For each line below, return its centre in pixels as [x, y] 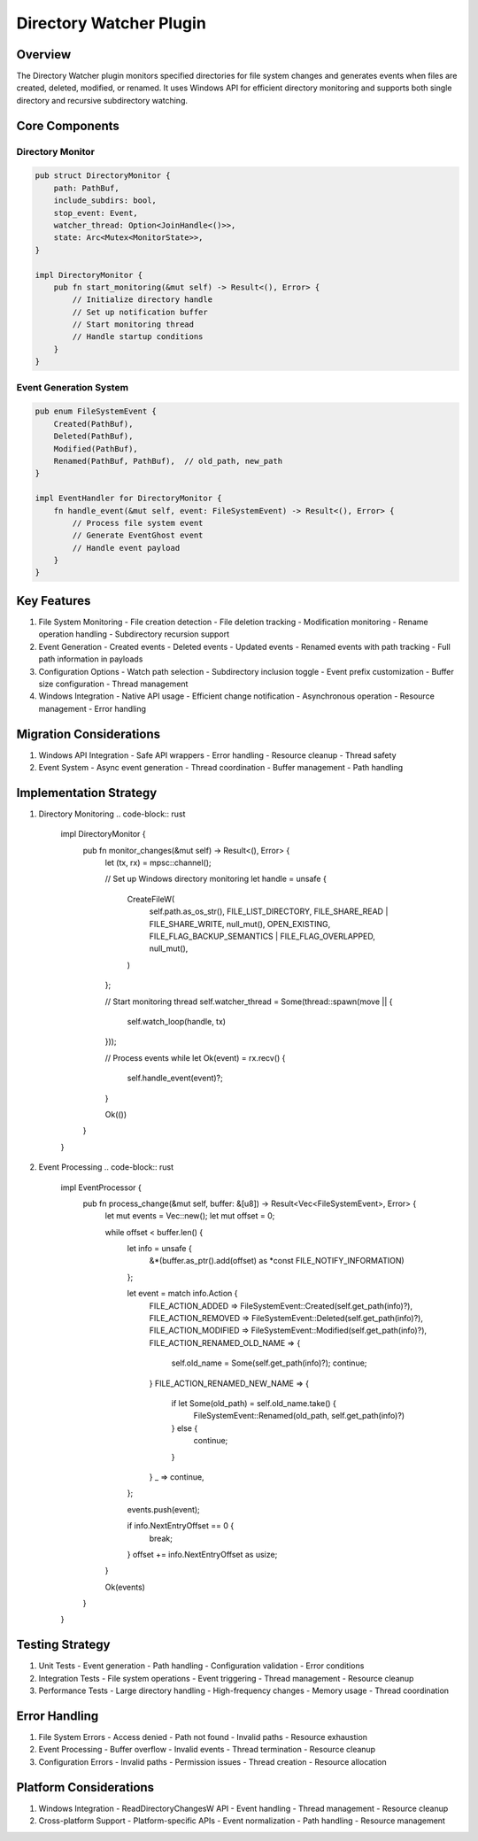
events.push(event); [164, 1509]
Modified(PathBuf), [96, 449]
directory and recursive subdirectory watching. [102, 100]
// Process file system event [138, 523]
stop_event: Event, [96, 213]
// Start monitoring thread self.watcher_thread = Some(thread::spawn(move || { [249, 1002]
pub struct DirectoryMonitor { [103, 176]
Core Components [68, 125]
